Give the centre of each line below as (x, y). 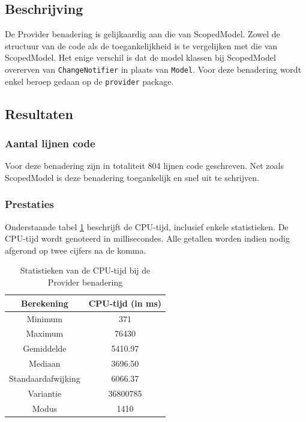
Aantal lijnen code (50, 143)
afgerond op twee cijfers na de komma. (76, 250)
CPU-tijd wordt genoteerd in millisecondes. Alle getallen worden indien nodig (147, 238)
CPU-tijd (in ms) (125, 303)
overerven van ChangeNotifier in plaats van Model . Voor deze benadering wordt (153, 69)
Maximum (45, 333)
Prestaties (29, 204)
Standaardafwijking (45, 378)
